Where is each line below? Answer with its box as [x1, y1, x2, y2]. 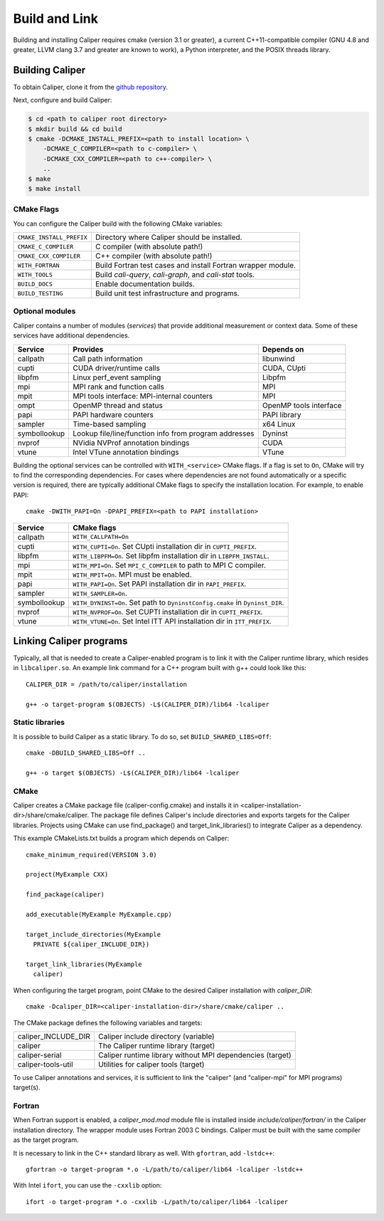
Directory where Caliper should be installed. [95, 232, 242, 242]
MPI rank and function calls [73, 382, 165, 392]
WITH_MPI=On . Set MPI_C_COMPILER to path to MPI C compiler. [73, 560, 267, 570]
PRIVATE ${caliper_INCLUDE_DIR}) [33, 940, 150, 948]
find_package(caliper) [26, 891, 105, 898]
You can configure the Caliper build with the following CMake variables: [13, 219, 223, 228]
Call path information [73, 353, 143, 363]
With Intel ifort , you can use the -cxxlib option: [13, 1181, 162, 1190]
